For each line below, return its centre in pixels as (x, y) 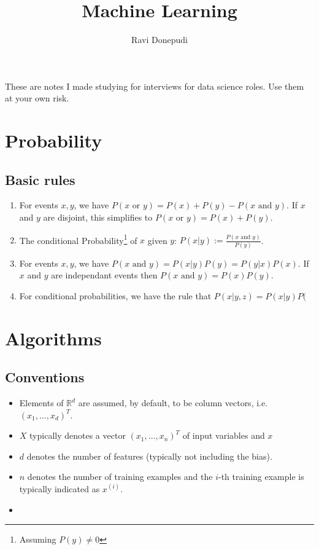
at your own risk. (37, 98)
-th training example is (261, 477)
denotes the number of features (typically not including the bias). (149, 456)
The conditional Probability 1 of (78, 239)
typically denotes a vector (78, 435)
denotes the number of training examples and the (120, 477)
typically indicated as (60, 488)
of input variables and (224, 435)
